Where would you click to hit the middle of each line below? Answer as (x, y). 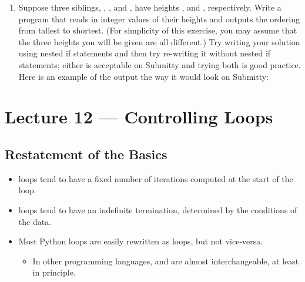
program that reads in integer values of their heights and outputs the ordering (159, 19)
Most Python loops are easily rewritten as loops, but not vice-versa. (141, 241)
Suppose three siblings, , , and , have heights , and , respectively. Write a (150, 7)
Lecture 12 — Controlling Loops (139, 117)
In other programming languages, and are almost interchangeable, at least (166, 261)
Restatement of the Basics (86, 154)
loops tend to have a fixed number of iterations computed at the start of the (156, 178)
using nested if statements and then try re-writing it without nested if (145, 53)
